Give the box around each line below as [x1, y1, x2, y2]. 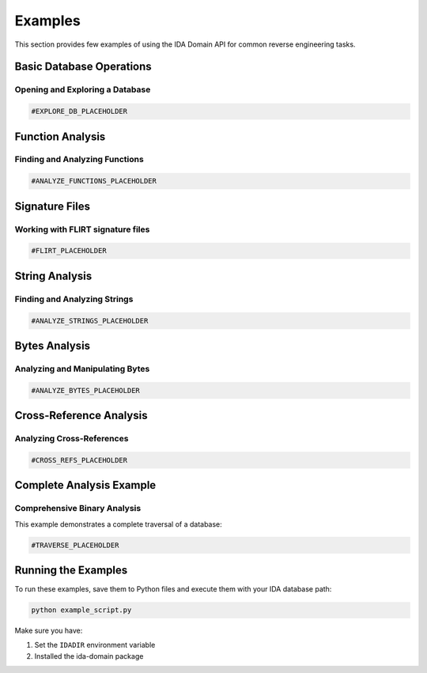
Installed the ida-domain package [34, 651, 144, 660]
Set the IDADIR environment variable [34, 641, 156, 650]
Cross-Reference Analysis [14, 409, 148, 422]
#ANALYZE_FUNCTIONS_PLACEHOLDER [31, 176, 157, 186]
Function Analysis [14, 130, 106, 143]
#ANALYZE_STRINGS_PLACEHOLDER [31, 316, 149, 325]
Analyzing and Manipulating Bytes [14, 363, 150, 374]
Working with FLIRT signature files [14, 224, 150, 235]
